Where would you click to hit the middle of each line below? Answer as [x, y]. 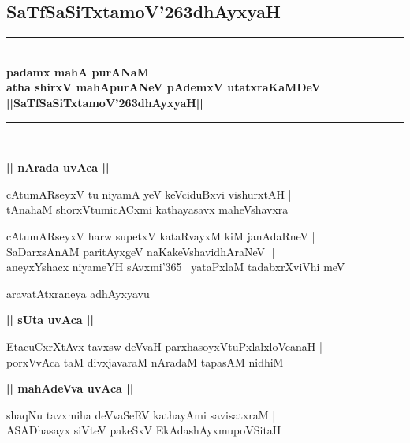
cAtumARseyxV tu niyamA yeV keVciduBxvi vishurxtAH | [149, 194]
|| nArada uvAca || [58, 168]
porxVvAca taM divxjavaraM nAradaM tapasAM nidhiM [145, 361]
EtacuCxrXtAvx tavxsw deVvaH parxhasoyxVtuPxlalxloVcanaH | [164, 346]
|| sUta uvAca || [50, 320]
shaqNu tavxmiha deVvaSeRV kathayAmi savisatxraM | [141, 414]
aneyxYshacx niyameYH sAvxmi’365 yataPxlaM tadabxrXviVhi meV [176, 267]
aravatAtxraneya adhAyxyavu [78, 293]
